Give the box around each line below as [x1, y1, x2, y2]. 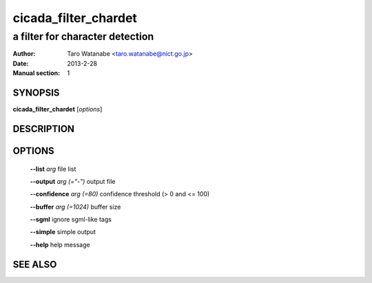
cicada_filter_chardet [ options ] [12, 105, 103, 114]
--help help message [30, 240, 90, 249]
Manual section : [12, 69, 61, 77]
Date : [12, 59, 29, 67]
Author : [12, 50, 36, 58]
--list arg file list [30, 165, 76, 173]
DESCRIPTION [12, 123, 75, 134]
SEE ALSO [12, 258, 57, 270]
